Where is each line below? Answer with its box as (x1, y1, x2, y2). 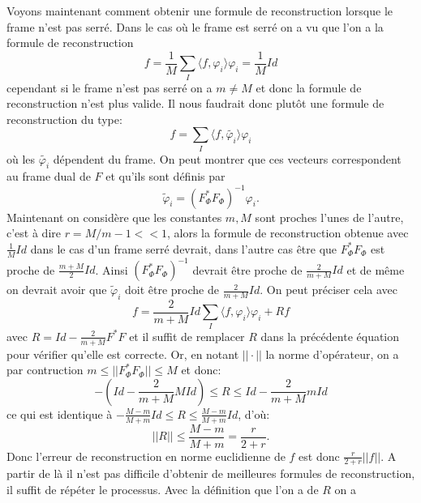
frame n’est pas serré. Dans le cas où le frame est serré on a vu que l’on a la (6, 18, 384, 35)
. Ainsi (95, 261, 128, 278)
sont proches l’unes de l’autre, (255, 208, 404, 225)
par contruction (6, 361, 84, 378)
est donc (299, 447, 340, 464)
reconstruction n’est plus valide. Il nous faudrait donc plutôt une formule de (6, 95, 384, 112)
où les (6, 150, 36, 167)
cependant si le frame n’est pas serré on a (6, 79, 213, 96)
